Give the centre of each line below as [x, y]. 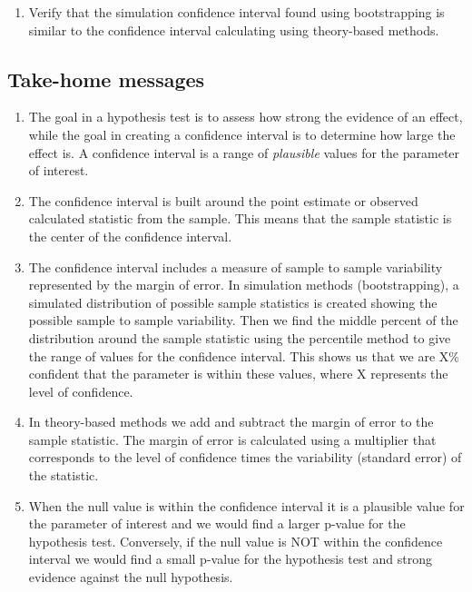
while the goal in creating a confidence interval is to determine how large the [242, 134]
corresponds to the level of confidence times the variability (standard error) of [245, 457]
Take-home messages [106, 79]
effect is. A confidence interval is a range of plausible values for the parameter [244, 152]
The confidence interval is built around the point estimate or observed [223, 200]
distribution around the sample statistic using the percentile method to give [240, 337]
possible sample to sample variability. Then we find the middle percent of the [243, 320]
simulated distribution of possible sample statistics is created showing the [233, 302]
